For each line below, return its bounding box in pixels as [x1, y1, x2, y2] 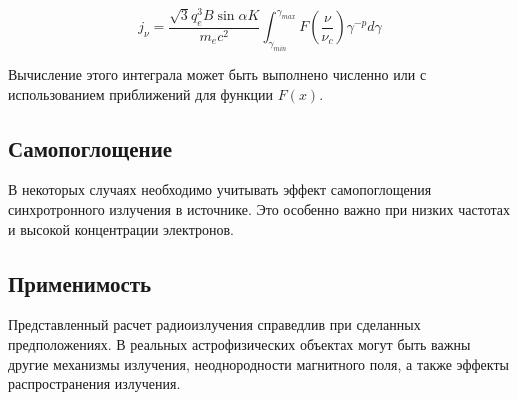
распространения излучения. [8, 373, 181, 394]
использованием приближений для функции [8, 83, 273, 104]
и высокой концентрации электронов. [8, 218, 234, 239]
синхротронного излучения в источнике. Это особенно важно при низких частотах [8, 199, 510, 220]
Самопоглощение [8, 132, 173, 163]
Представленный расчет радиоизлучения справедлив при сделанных [8, 314, 421, 335]
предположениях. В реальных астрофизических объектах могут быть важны [8, 334, 471, 355]
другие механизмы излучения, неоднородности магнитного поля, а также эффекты [8, 353, 509, 374]
